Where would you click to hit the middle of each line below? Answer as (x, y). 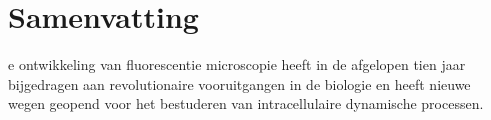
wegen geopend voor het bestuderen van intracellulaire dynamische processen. (246, 103)
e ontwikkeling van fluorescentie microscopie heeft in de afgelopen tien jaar (237, 64)
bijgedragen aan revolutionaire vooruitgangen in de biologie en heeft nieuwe (239, 83)
